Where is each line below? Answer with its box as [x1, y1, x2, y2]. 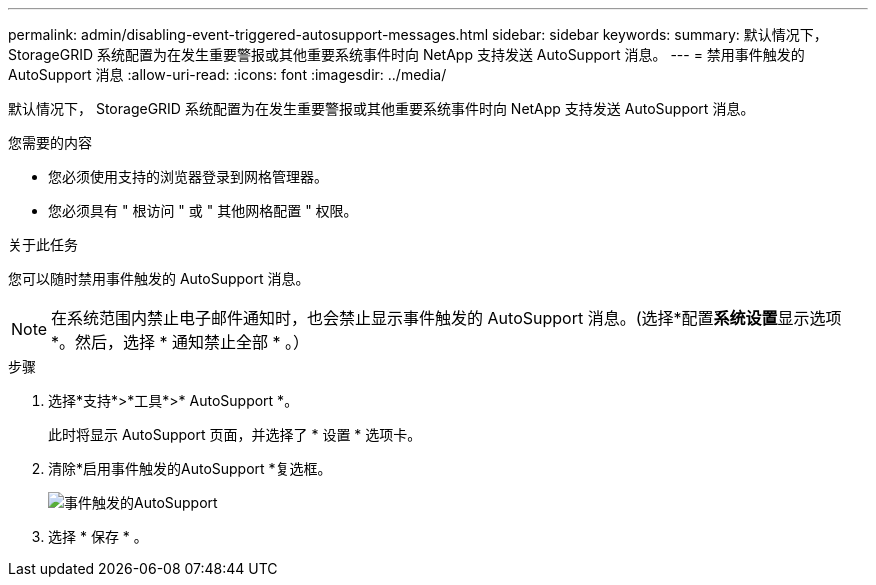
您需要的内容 [8, 134, 92, 151]
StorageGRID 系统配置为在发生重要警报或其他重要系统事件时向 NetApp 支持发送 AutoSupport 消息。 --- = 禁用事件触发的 [8, 46, 805, 63]
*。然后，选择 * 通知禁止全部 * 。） [51, 332, 310, 352]
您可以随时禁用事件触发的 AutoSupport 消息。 [8, 270, 310, 287]
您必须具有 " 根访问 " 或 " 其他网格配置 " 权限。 [48, 202, 358, 219]
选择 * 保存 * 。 [48, 528, 148, 545]
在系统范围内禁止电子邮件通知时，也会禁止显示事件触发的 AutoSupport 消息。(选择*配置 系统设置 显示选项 [51, 308, 842, 328]
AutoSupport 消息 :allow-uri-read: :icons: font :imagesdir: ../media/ [8, 66, 447, 83]
